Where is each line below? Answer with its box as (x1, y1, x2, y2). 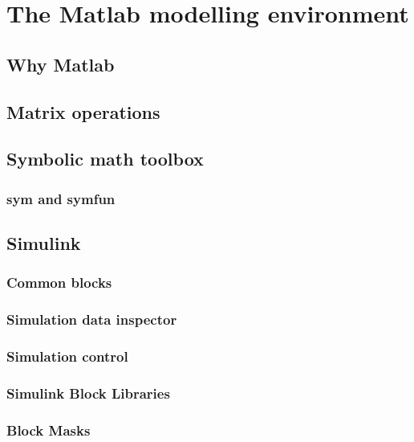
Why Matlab (6, 51, 115, 76)
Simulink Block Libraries (6, 383, 170, 403)
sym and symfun (6, 188, 116, 208)
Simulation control (6, 346, 128, 366)
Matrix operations (6, 99, 160, 124)
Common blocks (6, 272, 112, 293)
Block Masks (6, 419, 91, 440)
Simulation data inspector (6, 309, 177, 329)
